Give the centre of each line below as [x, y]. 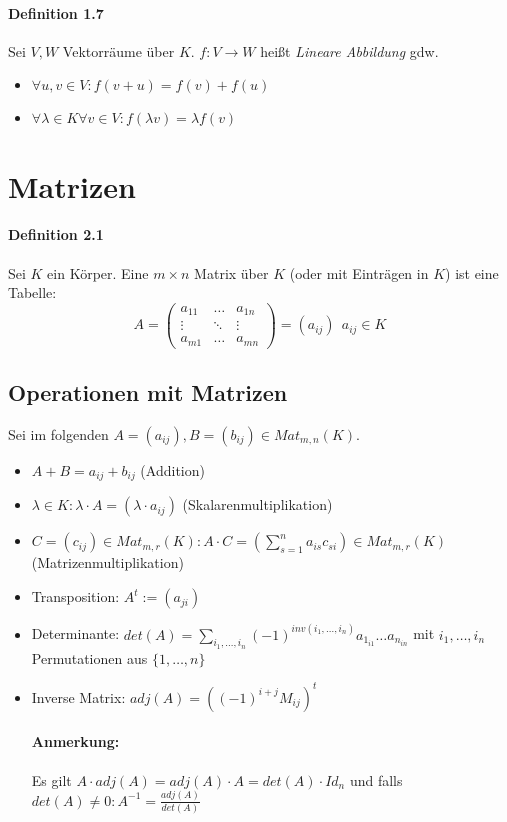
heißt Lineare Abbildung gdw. [349, 50]
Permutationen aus [89, 657]
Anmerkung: [75, 741]
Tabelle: [32, 292]
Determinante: [75, 633]
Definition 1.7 [56, 12]
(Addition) [172, 470]
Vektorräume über [118, 50]
